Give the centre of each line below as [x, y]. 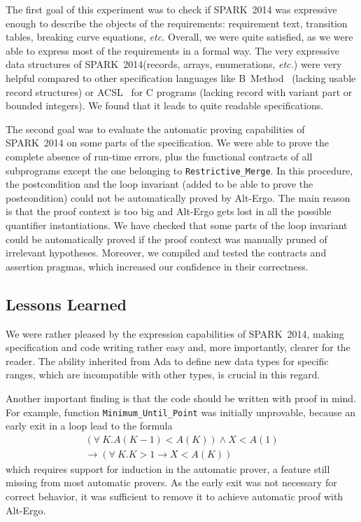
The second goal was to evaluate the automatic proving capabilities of [155, 129]
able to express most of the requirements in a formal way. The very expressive [173, 50]
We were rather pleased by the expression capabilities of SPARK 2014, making [175, 333]
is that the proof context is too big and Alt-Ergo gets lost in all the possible [169, 211]
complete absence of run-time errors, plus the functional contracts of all [159, 156]
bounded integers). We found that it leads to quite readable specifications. [165, 105]
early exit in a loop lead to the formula [89, 426]
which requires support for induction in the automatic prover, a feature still [168, 468]
